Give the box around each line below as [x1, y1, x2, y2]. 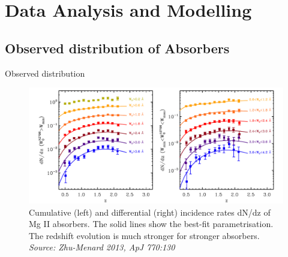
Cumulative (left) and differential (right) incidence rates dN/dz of [29, 205, 271, 218]
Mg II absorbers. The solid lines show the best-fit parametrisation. [29, 217, 274, 230]
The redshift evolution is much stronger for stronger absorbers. [29, 229, 260, 241]
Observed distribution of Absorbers [5, 38, 230, 57]
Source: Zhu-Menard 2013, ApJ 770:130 [29, 241, 175, 253]
